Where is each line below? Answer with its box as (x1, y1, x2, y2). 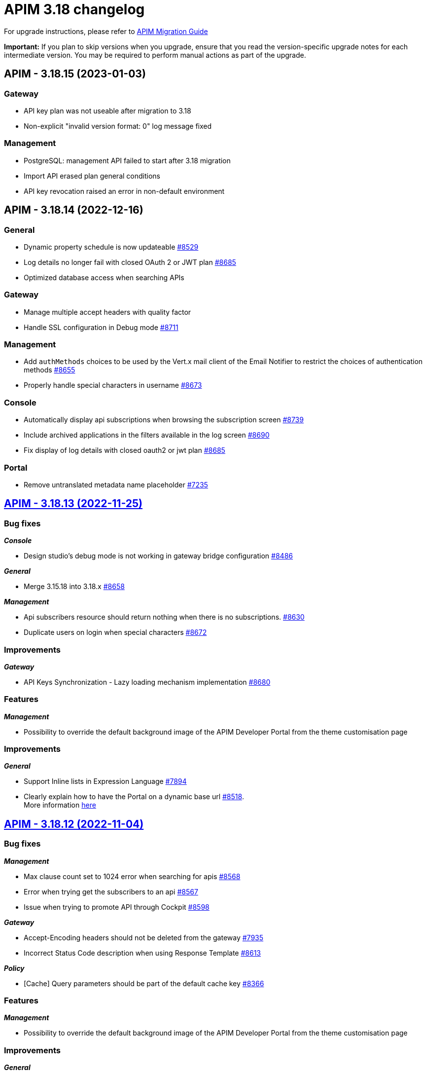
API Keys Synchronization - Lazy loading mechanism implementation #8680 (24, 677, 271, 686)
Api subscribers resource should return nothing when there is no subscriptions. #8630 (24, 613, 305, 622)
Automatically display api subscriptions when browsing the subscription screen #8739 (24, 415, 304, 424)
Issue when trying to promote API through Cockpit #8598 (24, 902, 210, 911)
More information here (24, 801, 96, 810)
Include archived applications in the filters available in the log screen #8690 (24, 431, 270, 440)
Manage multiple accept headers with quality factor (24, 307, 191, 316)
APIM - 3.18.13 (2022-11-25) (4, 497, 142, 510)
